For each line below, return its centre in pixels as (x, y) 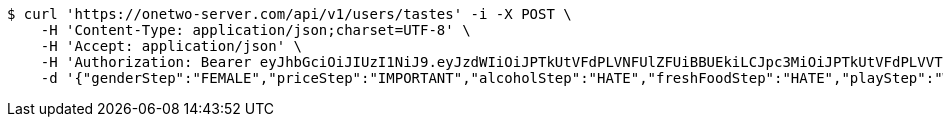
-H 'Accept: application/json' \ (171, 46)
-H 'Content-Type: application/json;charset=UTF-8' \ (255, 30)
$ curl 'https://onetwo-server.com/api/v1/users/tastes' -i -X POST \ (289, 14)
